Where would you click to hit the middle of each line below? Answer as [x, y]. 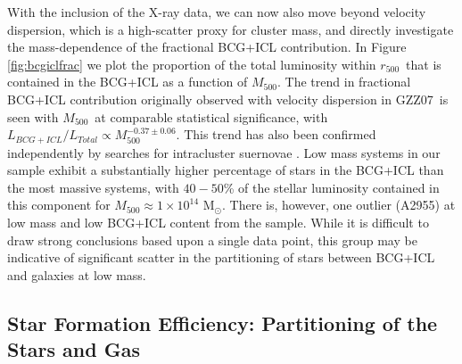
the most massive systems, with [93, 187]
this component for [59, 205]
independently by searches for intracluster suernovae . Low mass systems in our [224, 152]
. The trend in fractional [344, 82]
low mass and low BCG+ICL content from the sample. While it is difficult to [218, 222]
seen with [33, 116]
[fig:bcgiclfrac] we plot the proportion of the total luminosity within [192, 64]
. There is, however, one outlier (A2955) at [339, 205]
